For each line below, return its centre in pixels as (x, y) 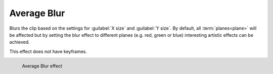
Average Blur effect (42, 66)
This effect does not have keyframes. (48, 51)
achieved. (19, 42)
